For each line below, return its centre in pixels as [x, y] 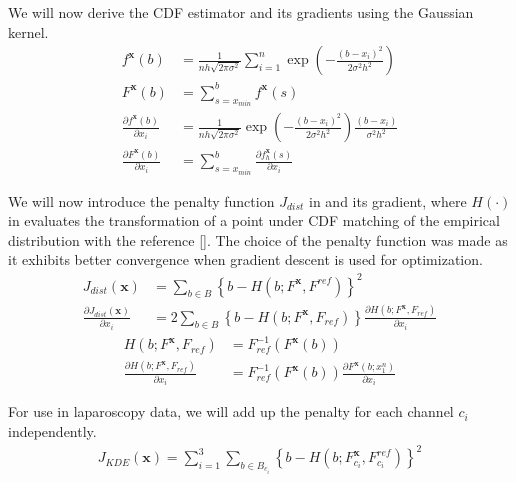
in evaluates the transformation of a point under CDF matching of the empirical [254, 220]
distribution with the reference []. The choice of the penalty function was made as [258, 239]
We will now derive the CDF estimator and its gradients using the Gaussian [241, 12]
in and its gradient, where [388, 200]
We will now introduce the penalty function [141, 200]
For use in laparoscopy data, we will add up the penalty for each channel [231, 411]
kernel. [28, 31]
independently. [52, 431]
